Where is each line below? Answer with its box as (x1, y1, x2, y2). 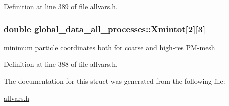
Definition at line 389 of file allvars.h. (4, 1, 118, 11)
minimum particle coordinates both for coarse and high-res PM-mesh (4, 42, 215, 52)
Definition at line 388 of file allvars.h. (4, 59, 118, 69)
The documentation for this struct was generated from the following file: (4, 76, 225, 86)
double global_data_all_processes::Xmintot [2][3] (4, 22, 206, 35)
